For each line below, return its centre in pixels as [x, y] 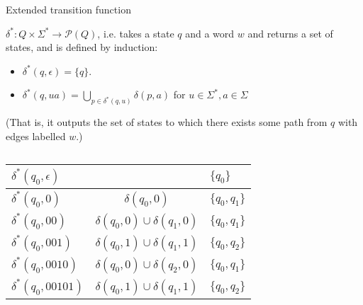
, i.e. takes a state [136, 33]
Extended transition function [68, 9]
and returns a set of [290, 33]
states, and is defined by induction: [82, 47]
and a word [210, 33]
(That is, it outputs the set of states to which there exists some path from [167, 122]
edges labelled [36, 136]
